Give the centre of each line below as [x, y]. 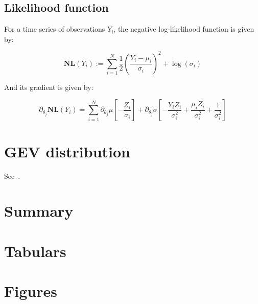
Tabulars [35, 251]
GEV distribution [67, 151]
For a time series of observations [55, 29]
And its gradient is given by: [49, 87]
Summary [39, 211]
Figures [31, 291]
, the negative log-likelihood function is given [184, 29]
